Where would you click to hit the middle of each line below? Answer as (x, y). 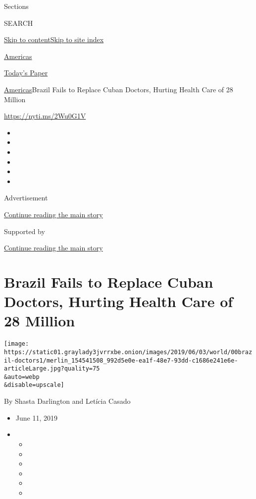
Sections (16, 6)
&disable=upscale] (34, 385)
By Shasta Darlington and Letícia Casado (67, 401)
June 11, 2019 (36, 417)
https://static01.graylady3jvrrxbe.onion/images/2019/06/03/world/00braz (128, 352)
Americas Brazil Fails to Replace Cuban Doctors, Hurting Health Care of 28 (119, 89)
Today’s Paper (26, 73)
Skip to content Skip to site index (54, 39)
